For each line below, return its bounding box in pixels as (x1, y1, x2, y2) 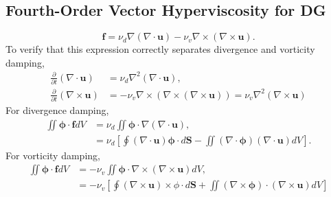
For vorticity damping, (5, 148, 100, 162)
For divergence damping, (5, 103, 109, 117)
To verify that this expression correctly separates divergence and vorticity (5, 42, 315, 56)
